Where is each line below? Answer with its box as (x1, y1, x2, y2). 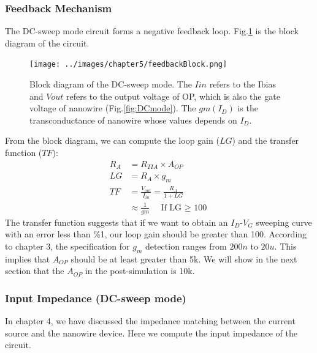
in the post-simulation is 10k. (85, 264, 195, 277)
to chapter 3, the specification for (5, 239, 130, 252)
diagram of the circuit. (5, 36, 90, 49)
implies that (5, 252, 50, 265)
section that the (5, 264, 64, 277)
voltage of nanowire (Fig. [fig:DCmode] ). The (29, 102, 196, 114)
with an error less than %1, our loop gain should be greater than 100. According (5, 228, 307, 240)
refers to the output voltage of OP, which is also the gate (66, 89, 280, 102)
